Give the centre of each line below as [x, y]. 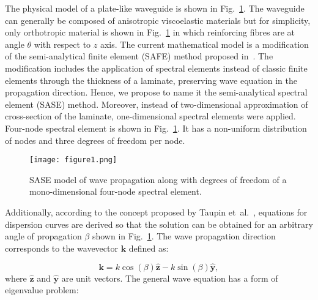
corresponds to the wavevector [61, 248]
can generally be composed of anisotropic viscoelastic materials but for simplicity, [158, 20]
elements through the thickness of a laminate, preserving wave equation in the [151, 80]
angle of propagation [43, 236]
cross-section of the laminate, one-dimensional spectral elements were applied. [150, 116]
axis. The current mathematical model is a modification [204, 44]
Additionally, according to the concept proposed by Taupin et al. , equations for [156, 212]
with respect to [62, 44]
